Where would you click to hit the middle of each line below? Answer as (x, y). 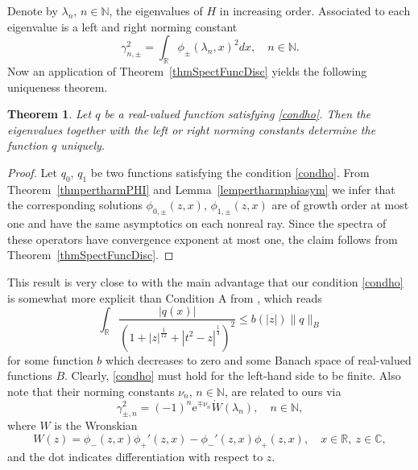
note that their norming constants (91, 391)
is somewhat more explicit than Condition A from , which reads (165, 297)
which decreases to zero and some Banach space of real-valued (259, 359)
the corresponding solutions (75, 205)
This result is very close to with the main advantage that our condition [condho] (205, 281)
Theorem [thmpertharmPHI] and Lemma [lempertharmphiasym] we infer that (201, 189)
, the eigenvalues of (156, 10)
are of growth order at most (340, 205)
